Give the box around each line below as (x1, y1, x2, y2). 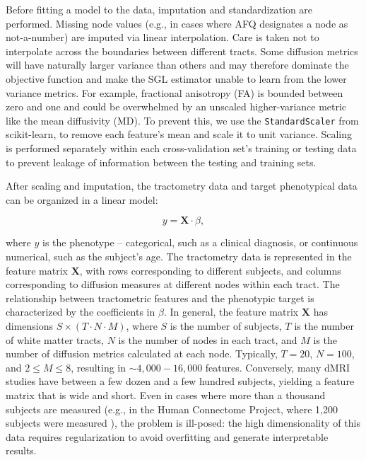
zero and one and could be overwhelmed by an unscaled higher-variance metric (6, 99, 347, 114)
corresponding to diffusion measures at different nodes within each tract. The (6, 277, 340, 292)
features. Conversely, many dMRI (205, 360, 350, 374)
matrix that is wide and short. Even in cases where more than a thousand (6, 387, 326, 402)
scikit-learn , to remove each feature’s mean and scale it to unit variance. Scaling (6, 127, 352, 142)
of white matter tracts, (6, 332, 104, 347)
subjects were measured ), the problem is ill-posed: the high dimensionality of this (6, 415, 360, 430)
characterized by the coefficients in (6, 304, 155, 319)
